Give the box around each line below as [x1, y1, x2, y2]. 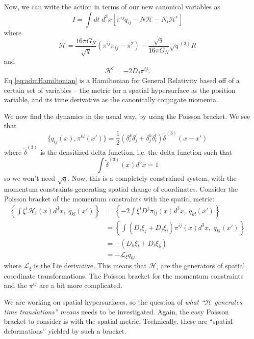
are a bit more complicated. [39, 280, 123, 290]
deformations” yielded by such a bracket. [4, 325, 127, 336]
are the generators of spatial [160, 260, 245, 271]
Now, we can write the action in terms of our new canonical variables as [4, 1, 220, 11]
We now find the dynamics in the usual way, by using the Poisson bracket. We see [4, 111, 250, 121]
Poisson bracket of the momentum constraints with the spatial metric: [4, 193, 214, 203]
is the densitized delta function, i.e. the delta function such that [40, 146, 232, 157]
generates [214, 297, 242, 307]
